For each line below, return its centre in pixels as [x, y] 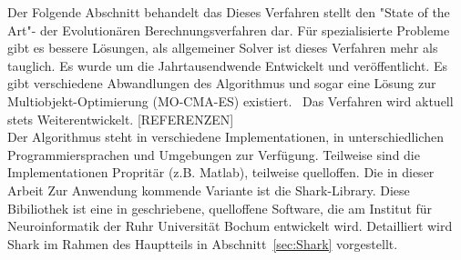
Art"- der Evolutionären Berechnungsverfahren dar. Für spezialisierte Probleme [229, 30]
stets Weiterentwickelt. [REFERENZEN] [121, 119]
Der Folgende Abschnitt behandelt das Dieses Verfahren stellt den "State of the [229, 12]
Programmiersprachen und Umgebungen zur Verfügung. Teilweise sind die [214, 154]
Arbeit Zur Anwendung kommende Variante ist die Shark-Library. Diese [209, 190]
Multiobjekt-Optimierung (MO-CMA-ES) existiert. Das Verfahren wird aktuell [230, 100]
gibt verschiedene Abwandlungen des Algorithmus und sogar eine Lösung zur [222, 83]
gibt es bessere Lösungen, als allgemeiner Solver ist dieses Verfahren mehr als [223, 48]
